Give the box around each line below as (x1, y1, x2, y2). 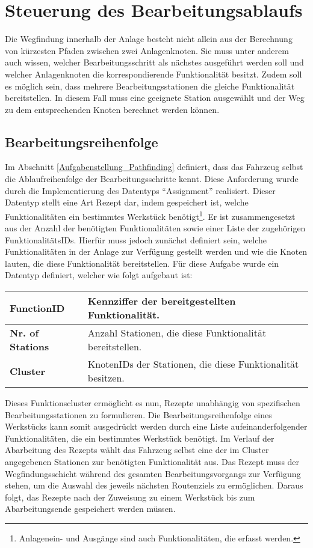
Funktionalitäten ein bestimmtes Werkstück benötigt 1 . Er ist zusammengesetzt (5, 208, 296, 222)
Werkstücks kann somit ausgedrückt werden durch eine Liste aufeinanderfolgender (5, 420, 308, 433)
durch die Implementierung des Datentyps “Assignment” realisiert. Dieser (5, 184, 276, 196)
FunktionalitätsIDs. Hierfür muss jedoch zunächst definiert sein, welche (5, 233, 267, 246)
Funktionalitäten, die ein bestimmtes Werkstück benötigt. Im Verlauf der (5, 431, 274, 444)
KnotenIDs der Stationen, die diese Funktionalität (87, 357, 299, 371)
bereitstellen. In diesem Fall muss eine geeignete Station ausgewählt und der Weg (5, 91, 305, 104)
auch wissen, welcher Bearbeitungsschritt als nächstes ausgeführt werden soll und (5, 56, 304, 68)
